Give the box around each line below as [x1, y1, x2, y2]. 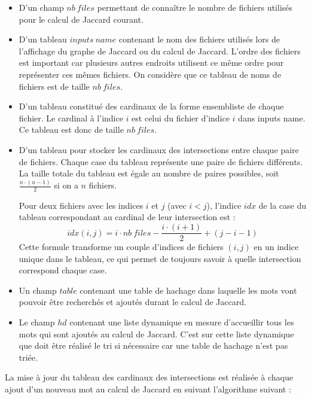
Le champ [19, 316, 55, 328]
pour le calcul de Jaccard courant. [19, 13, 144, 25]
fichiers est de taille [19, 80, 90, 92]
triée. [19, 351, 38, 363]
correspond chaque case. [19, 264, 107, 276]
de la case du [258, 199, 306, 211]
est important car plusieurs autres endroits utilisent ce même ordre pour [19, 56, 284, 69]
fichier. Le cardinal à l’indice [19, 111, 123, 124]
